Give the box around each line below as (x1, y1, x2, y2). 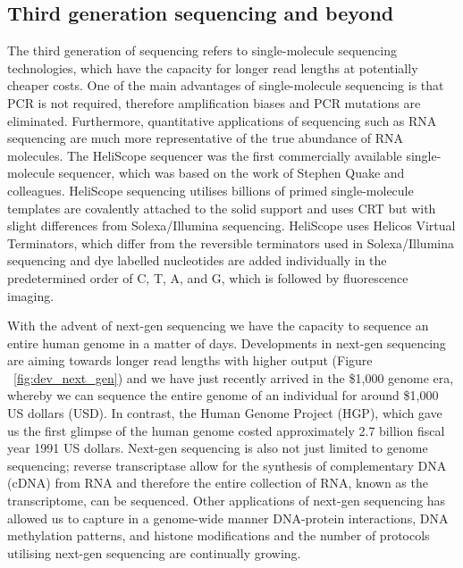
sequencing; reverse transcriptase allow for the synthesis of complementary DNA (7, 455, 447, 474)
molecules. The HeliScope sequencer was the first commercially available (7, 146, 402, 164)
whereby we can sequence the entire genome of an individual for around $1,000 (7, 386, 439, 405)
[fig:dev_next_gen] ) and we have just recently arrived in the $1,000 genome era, (13, 368, 454, 387)
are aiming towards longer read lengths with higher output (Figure (7, 351, 373, 370)
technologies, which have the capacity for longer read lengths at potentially (7, 58, 418, 77)
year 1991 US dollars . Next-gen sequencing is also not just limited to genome (7, 439, 428, 457)
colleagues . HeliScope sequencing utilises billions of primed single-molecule (7, 180, 414, 199)
